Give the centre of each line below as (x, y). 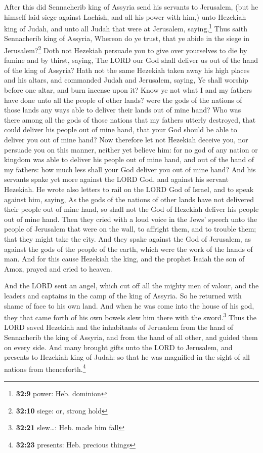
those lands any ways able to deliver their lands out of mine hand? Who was (123, 110)
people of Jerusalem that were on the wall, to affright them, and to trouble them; (130, 229)
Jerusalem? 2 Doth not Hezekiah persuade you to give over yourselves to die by (126, 49)
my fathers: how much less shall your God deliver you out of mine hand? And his (130, 169)
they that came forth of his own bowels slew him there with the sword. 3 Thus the (130, 316)
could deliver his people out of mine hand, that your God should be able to (121, 129)
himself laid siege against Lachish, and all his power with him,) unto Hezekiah (125, 16)
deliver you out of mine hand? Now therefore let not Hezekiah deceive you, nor (126, 140)
